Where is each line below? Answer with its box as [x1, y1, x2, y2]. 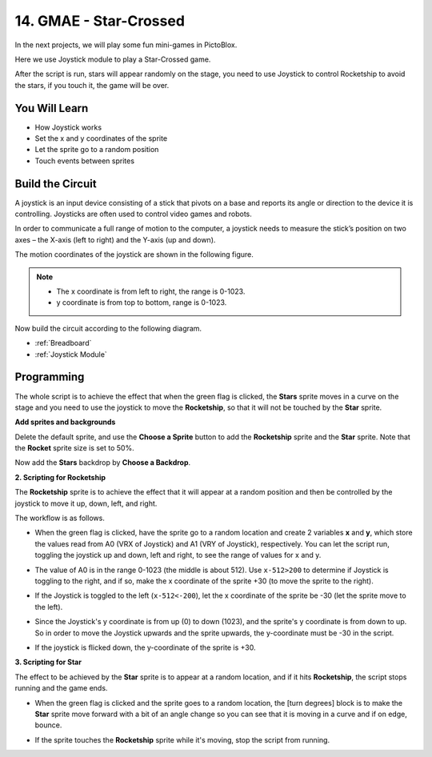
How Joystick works [34, 122, 102, 132]
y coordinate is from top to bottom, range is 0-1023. [56, 298, 227, 307]
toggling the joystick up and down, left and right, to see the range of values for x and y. [34, 551, 322, 560]
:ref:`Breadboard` [34, 338, 92, 348]
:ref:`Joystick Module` [34, 349, 107, 359]
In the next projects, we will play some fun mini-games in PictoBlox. [14, 40, 238, 50]
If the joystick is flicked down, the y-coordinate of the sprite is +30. [34, 643, 256, 652]
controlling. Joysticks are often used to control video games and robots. [14, 209, 252, 219]
